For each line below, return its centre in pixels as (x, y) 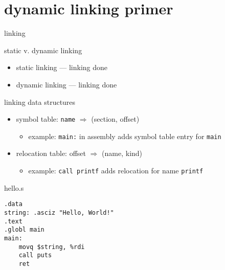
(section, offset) (115, 119)
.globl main (24, 230)
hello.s (14, 187)
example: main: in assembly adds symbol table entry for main (125, 136)
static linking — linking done (62, 67)
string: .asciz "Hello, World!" (59, 212)
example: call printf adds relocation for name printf (116, 170)
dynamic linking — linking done (66, 84)
